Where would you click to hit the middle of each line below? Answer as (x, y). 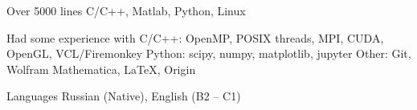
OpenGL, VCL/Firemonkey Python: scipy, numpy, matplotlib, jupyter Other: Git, (209, 53)
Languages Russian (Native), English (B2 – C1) (124, 96)
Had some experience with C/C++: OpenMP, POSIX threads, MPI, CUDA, (195, 37)
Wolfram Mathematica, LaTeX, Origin (101, 69)
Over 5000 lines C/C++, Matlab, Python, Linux (126, 10)
